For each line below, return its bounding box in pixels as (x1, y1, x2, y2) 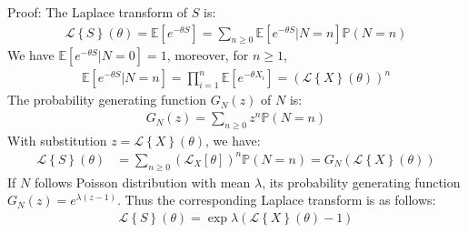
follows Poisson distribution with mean (34, 172, 251, 191)
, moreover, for (166, 46, 249, 65)
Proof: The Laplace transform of (7, 3, 188, 21)
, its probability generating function (262, 172, 461, 191)
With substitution (7, 130, 107, 149)
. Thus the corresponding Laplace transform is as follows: (117, 190, 436, 209)
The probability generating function (7, 90, 207, 109)
